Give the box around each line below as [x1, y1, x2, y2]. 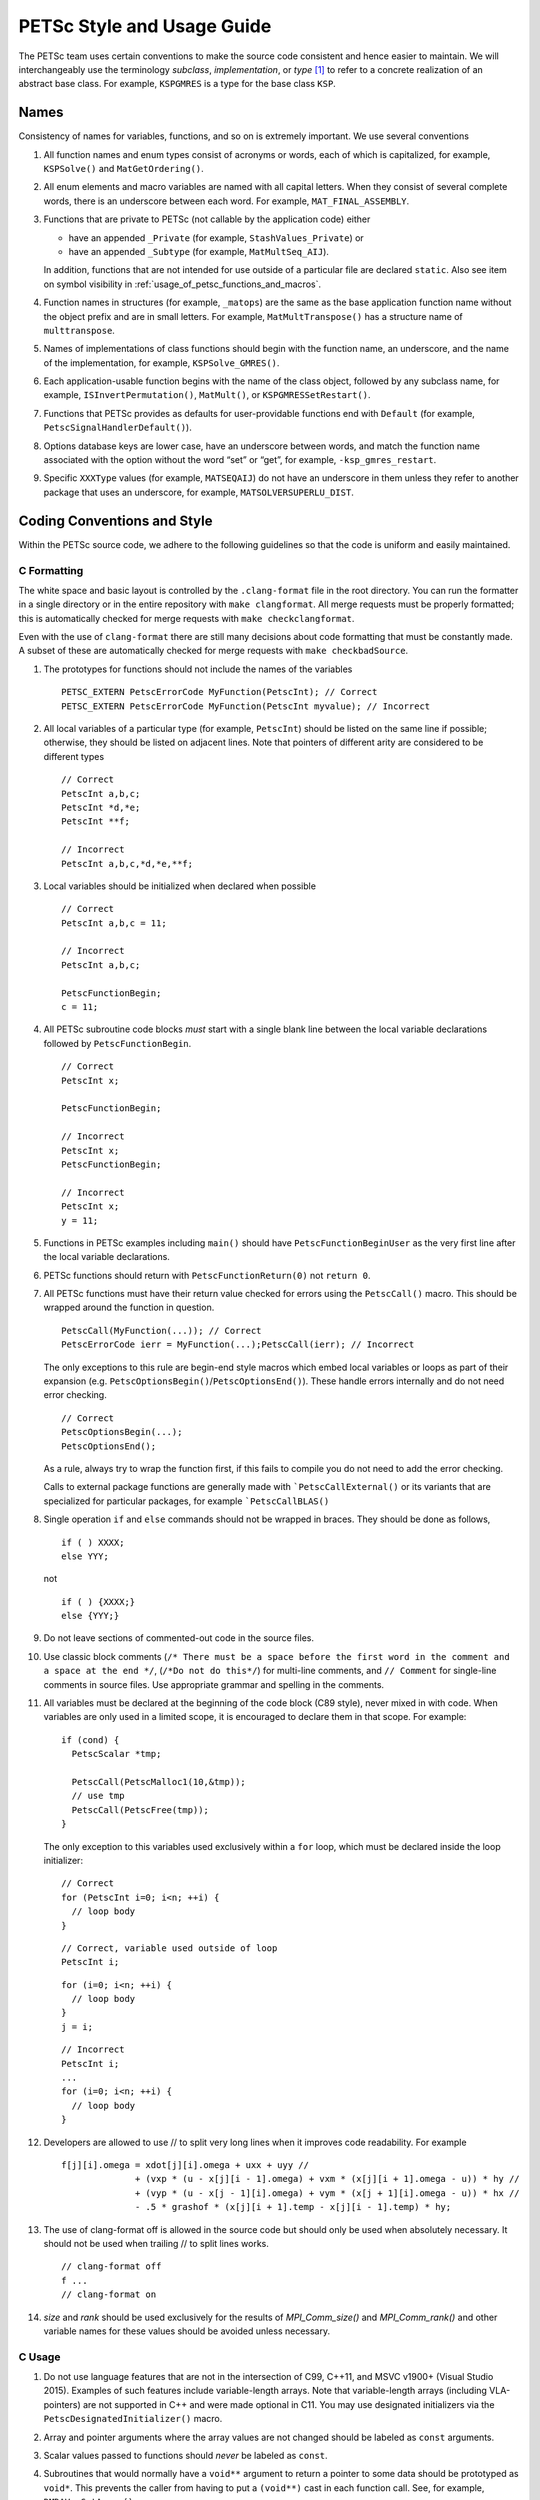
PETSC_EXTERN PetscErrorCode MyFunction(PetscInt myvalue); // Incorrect [61, 700, 431, 712]
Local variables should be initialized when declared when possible [43, 880, 317, 892]
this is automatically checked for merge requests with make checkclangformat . [18, 612, 355, 624]
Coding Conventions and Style [18, 512, 213, 529]
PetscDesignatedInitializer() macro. [43, 2413, 223, 2425]
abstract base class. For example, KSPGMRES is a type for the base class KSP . [18, 78, 337, 90]
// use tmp [71, 1790, 125, 1802]
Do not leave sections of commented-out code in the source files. [43, 1632, 315, 1644]
